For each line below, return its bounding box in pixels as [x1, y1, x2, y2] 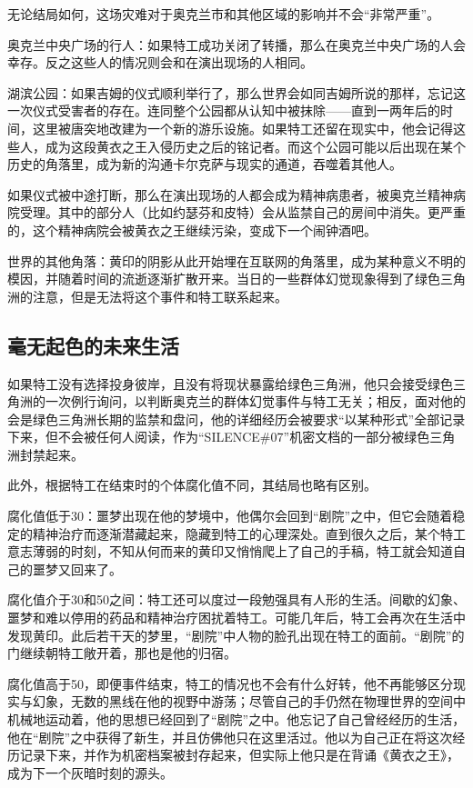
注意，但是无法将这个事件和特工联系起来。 [32, 286, 287, 305]
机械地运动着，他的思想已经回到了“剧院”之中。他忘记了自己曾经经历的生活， [7, 710, 466, 729]
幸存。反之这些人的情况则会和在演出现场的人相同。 [7, 53, 313, 72]
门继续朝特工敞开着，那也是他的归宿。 [7, 643, 236, 663]
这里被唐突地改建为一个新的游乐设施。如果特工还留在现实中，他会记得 [32, 118, 453, 137]
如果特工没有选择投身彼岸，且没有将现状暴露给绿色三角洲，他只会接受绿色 [7, 374, 453, 393]
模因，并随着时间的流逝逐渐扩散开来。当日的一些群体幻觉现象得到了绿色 [7, 269, 440, 288]
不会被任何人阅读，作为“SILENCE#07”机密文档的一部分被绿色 [57, 427, 430, 446]
